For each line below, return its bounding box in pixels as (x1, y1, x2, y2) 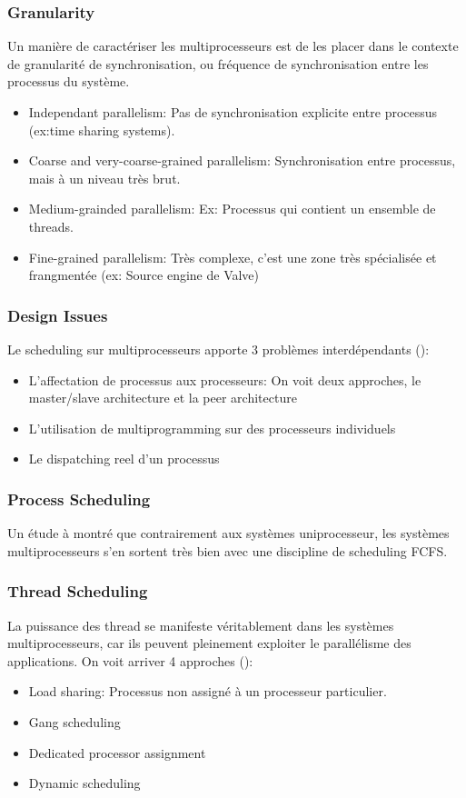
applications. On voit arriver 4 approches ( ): (7, 651, 253, 670)
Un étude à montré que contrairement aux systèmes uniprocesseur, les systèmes (7, 524, 450, 543)
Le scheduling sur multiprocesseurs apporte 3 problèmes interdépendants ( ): (7, 339, 430, 358)
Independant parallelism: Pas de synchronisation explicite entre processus (28, 103, 438, 121)
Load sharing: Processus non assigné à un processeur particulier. (28, 682, 387, 701)
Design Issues (7, 304, 108, 326)
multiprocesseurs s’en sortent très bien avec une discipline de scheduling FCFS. (7, 541, 448, 560)
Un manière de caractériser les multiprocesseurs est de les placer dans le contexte (7, 36, 459, 55)
